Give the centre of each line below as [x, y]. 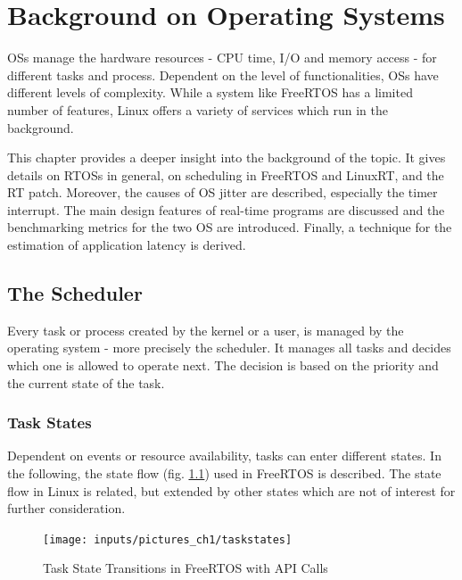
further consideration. [66, 508]
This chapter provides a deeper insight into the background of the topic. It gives [227, 157]
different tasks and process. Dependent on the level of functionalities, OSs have [223, 75]
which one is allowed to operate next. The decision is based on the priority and [223, 365]
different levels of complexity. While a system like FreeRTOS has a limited [210, 92]
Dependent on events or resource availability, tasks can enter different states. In [224, 456]
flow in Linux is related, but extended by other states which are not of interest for [231, 490]
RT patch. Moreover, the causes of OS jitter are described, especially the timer [223, 192]
